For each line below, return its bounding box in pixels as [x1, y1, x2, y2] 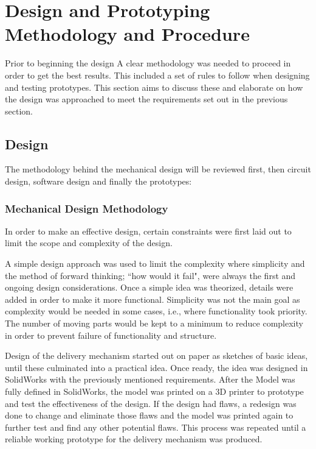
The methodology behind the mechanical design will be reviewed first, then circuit [5, 163, 311, 175]
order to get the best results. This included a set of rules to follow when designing [5, 68, 310, 81]
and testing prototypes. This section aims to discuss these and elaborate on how [5, 80, 303, 93]
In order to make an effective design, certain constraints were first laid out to [5, 224, 292, 237]
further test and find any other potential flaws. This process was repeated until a [5, 420, 306, 433]
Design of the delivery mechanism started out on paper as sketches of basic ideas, [5, 349, 308, 362]
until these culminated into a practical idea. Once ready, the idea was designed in [5, 361, 308, 373]
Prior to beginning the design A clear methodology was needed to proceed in [5, 57, 291, 69]
